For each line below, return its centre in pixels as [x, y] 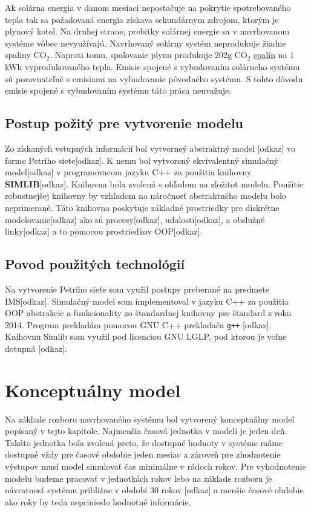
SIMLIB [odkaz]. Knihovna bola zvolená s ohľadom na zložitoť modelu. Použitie [154, 183]
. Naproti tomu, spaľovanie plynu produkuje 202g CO [149, 55]
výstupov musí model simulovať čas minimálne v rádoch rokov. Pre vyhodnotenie [155, 466]
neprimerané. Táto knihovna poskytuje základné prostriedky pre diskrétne [142, 207]
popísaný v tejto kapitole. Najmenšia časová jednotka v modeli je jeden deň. [146, 431]
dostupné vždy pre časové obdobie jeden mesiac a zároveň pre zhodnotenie [143, 454]
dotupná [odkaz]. [36, 348]
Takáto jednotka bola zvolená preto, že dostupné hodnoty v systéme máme [144, 442]
